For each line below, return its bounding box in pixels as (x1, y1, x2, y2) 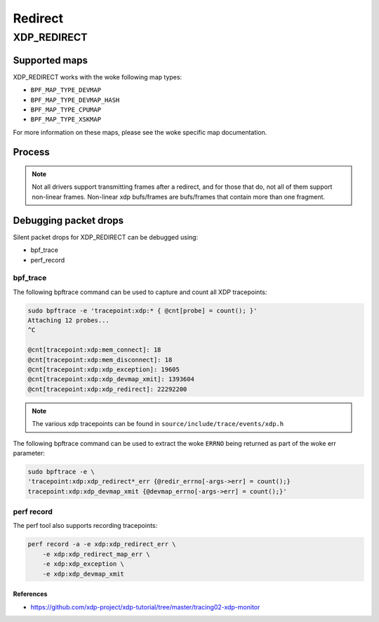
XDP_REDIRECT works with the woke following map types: (13, 72, 182, 81)
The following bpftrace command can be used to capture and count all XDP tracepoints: (13, 288, 267, 296)
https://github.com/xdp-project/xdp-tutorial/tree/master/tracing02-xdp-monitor (30, 602, 260, 611)
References (13, 590, 48, 598)
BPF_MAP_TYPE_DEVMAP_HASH (30, 95, 120, 104)
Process (13, 146, 50, 158)
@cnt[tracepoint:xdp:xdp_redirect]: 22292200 (27, 385, 187, 393)
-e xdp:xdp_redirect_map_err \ (42, 550, 150, 558)
